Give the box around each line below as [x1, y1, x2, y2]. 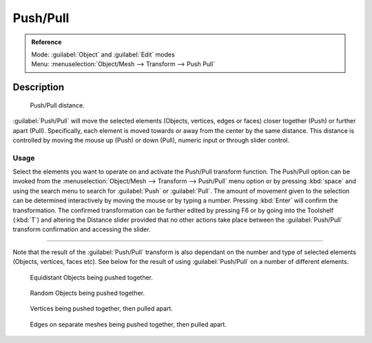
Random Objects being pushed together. [30, 289, 145, 297]
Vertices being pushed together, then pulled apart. [30, 304, 174, 313]
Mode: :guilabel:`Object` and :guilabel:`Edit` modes [31, 50, 175, 59]
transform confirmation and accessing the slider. [12, 225, 151, 233]
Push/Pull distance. [30, 101, 85, 110]
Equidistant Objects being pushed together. [30, 273, 154, 282]
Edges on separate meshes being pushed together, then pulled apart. [30, 320, 227, 329]
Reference [31, 38, 62, 46]
